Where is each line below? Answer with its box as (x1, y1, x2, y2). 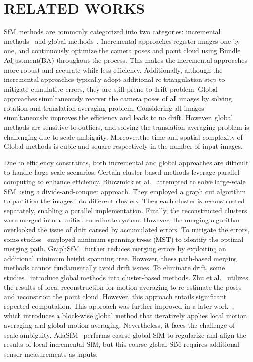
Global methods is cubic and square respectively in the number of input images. (4, 141, 243, 151)
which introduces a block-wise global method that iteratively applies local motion (4, 310, 247, 321)
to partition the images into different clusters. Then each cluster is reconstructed (4, 196, 245, 206)
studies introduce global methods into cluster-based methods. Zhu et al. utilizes (4, 272, 248, 282)
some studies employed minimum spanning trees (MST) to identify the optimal (4, 234, 244, 244)
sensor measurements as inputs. (4, 348, 98, 359)
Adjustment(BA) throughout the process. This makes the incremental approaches (4, 55, 247, 65)
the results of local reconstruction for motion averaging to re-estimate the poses (4, 282, 242, 292)
